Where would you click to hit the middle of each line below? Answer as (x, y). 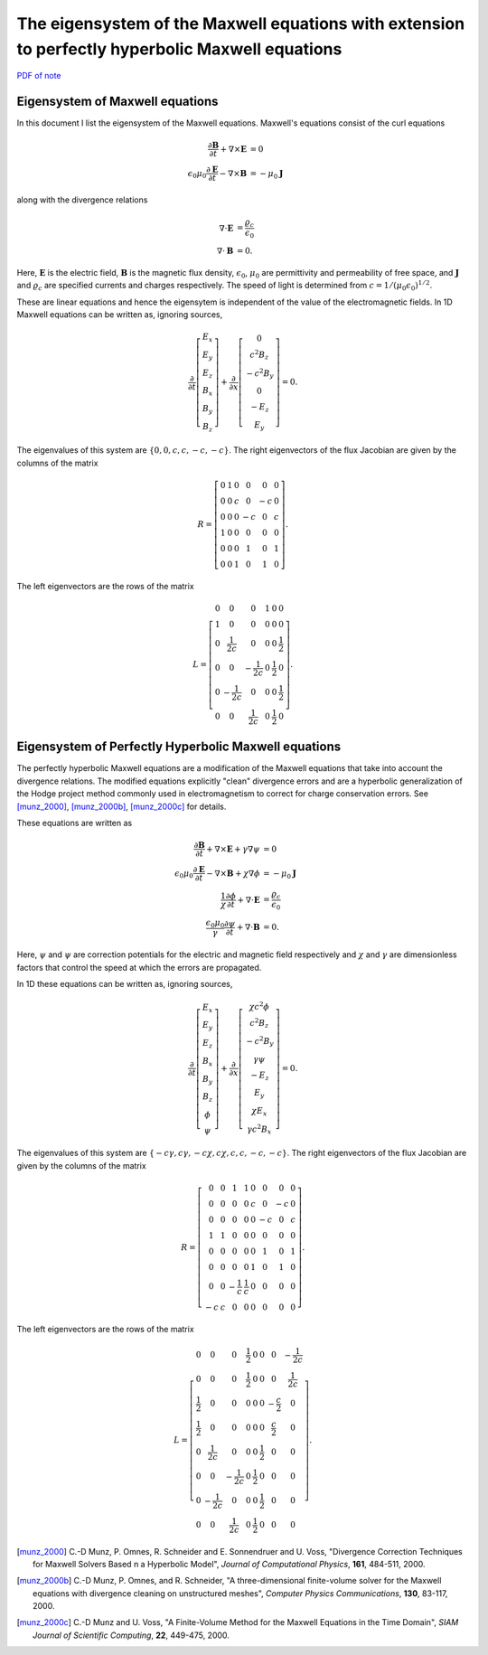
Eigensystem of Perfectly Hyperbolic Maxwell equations (179, 747)
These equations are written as (75, 823)
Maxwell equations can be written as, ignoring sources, (120, 314)
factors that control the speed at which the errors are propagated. (139, 967)
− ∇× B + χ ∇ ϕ (234, 873)
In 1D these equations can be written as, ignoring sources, (125, 984)
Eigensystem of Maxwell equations (117, 102)
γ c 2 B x (259, 1129)
